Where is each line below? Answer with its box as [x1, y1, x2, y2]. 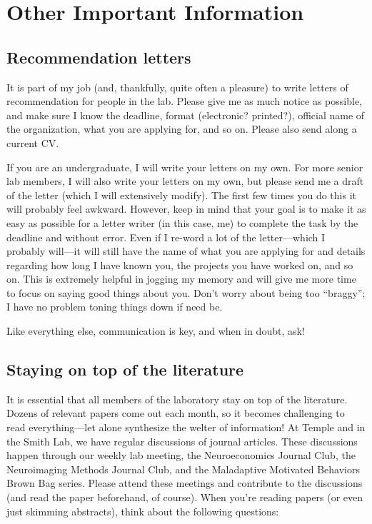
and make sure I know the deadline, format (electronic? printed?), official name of [6, 107, 365, 122]
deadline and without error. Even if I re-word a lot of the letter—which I [6, 229, 326, 244]
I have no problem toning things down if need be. [6, 299, 223, 314]
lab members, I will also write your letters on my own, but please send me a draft [6, 173, 364, 188]
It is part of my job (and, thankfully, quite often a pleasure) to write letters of [6, 79, 348, 94]
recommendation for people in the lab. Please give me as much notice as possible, [6, 94, 362, 109]
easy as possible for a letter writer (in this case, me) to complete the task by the [6, 215, 358, 230]
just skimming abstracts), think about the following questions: [6, 503, 279, 518]
